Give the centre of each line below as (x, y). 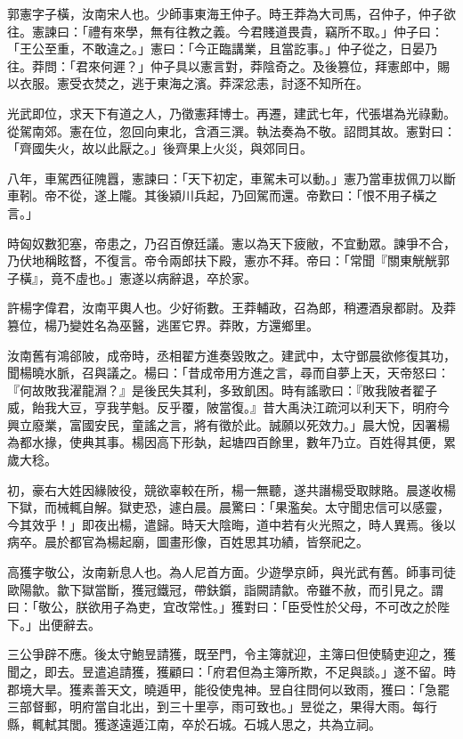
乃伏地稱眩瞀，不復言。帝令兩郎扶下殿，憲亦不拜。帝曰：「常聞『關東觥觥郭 (228, 260)
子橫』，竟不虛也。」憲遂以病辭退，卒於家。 (132, 277)
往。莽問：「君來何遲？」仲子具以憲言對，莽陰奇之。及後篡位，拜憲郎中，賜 (228, 65)
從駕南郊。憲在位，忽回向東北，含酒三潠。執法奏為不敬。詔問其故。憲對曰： (231, 130)
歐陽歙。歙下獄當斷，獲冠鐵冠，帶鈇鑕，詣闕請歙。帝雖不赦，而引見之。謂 (225, 589)
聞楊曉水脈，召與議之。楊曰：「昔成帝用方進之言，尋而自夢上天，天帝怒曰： (228, 373)
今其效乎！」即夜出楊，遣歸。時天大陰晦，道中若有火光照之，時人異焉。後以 (231, 524)
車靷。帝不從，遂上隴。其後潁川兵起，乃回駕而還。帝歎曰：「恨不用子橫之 (222, 195)
